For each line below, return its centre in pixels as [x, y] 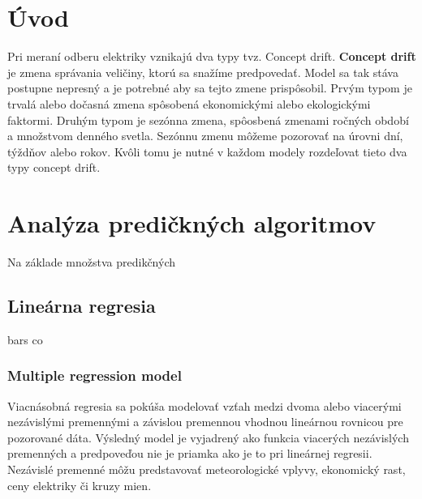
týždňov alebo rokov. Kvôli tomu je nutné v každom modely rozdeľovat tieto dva [207, 151]
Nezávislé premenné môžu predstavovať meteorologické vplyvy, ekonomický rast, [207, 469]
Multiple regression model [95, 375]
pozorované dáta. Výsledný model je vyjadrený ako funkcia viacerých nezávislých [208, 437]
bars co [25, 339]
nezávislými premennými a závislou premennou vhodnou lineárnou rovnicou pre [205, 422]
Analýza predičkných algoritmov [192, 223]
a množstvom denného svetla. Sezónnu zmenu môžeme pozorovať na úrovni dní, [205, 136]
